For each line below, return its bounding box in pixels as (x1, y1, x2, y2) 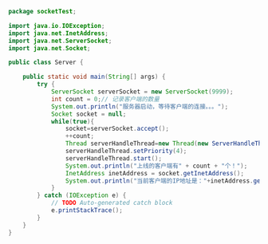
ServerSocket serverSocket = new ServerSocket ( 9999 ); (50, 88, 234, 96)
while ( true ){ (50, 117, 94, 125)
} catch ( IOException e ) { (37, 191, 127, 199)
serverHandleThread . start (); (65, 154, 162, 163)
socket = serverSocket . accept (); (65, 124, 170, 133)
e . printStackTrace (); (50, 207, 124, 214)
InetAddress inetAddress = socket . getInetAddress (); (65, 169, 245, 177)
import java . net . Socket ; (8, 44, 91, 52)
